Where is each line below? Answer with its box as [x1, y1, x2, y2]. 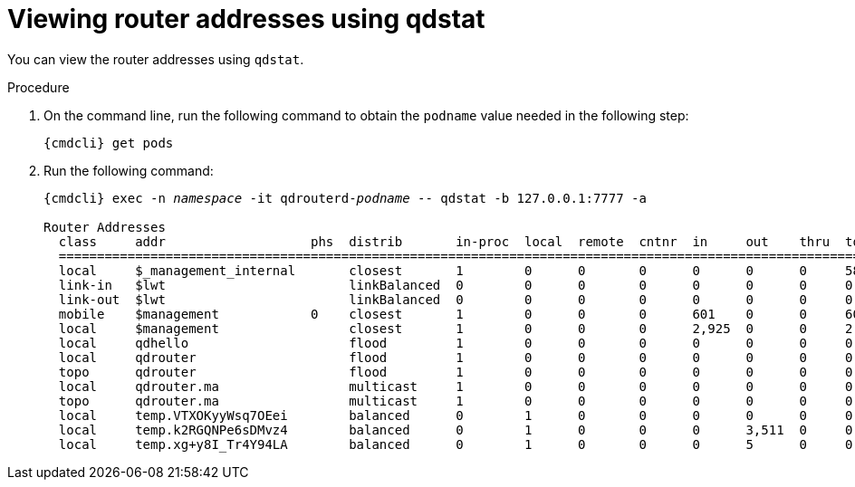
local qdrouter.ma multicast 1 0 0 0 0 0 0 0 [58, 378, 853, 394]
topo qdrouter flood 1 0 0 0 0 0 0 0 [58, 364, 853, 379]
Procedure [7, 79, 70, 95]
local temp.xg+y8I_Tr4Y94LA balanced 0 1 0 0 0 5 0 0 [58, 436, 853, 452]
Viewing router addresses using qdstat [7, 4, 485, 34]
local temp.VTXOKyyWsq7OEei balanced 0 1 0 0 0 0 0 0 [58, 407, 853, 423]
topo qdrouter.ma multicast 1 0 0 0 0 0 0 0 [58, 393, 853, 408]
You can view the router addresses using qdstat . [7, 51, 304, 67]
